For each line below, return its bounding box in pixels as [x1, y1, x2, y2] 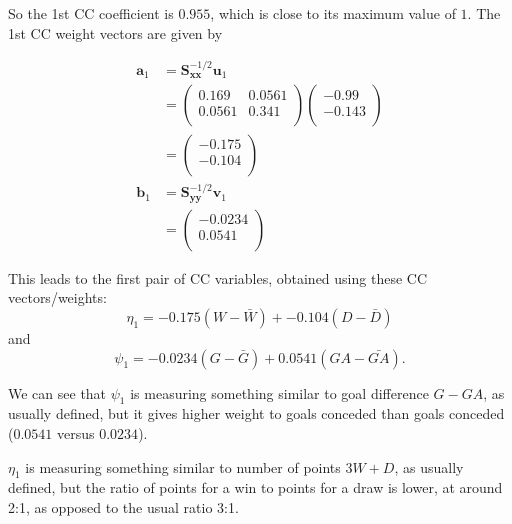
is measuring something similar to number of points [25, 456, 341, 477]
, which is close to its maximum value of [210, 3, 456, 23]
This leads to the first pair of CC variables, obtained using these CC [8, 267, 428, 288]
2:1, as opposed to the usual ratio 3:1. [8, 496, 239, 517]
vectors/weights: [8, 287, 107, 308]
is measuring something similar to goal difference [130, 382, 429, 403]
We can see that [8, 382, 107, 403]
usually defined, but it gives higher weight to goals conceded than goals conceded [8, 403, 505, 424]
